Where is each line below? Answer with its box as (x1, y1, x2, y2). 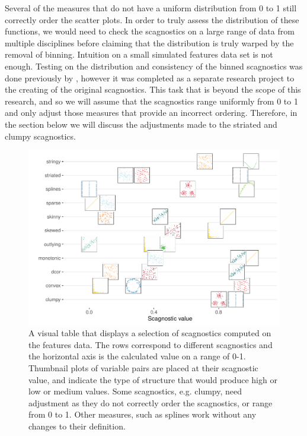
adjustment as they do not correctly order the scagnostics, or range (28, 396, 273, 409)
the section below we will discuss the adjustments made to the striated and (5, 118, 277, 130)
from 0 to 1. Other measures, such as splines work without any (28, 408, 257, 421)
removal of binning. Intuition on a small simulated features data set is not (5, 48, 273, 61)
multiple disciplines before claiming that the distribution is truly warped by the (5, 36, 294, 49)
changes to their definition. (28, 420, 126, 432)
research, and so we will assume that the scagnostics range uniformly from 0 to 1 (5, 94, 298, 107)
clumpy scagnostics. (5, 129, 76, 142)
